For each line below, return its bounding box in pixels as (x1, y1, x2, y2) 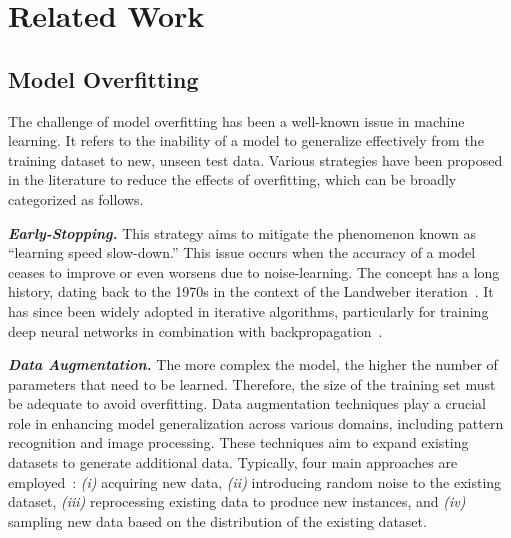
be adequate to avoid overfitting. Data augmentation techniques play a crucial (8, 393, 486, 414)
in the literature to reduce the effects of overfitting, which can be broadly (8, 169, 457, 190)
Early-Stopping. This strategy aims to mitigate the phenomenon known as (8, 222, 477, 243)
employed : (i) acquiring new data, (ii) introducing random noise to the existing (8, 471, 502, 492)
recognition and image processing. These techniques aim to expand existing (8, 432, 469, 453)
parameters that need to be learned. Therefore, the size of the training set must (8, 373, 496, 394)
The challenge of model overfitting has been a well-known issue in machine (8, 110, 465, 131)
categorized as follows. (8, 188, 144, 209)
